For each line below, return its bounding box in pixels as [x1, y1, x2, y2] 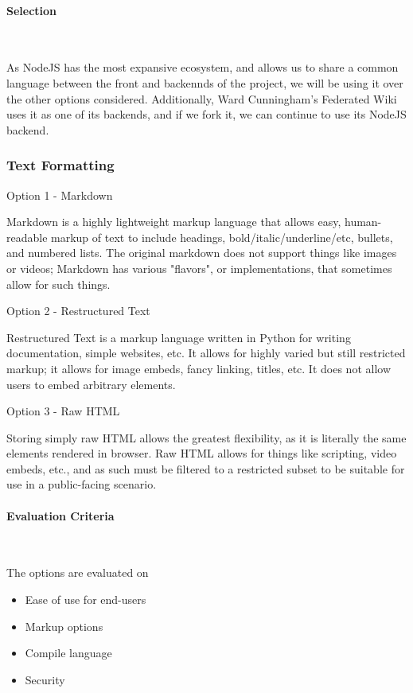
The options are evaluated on [6, 564, 149, 581]
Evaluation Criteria [6, 507, 115, 524]
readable [6, 228, 48, 245]
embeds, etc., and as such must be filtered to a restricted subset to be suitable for [6, 460, 405, 477]
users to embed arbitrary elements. [6, 376, 176, 392]
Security [25, 671, 65, 687]
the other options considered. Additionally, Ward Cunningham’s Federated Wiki [6, 90, 397, 107]
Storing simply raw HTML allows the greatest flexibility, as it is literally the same [6, 429, 407, 446]
